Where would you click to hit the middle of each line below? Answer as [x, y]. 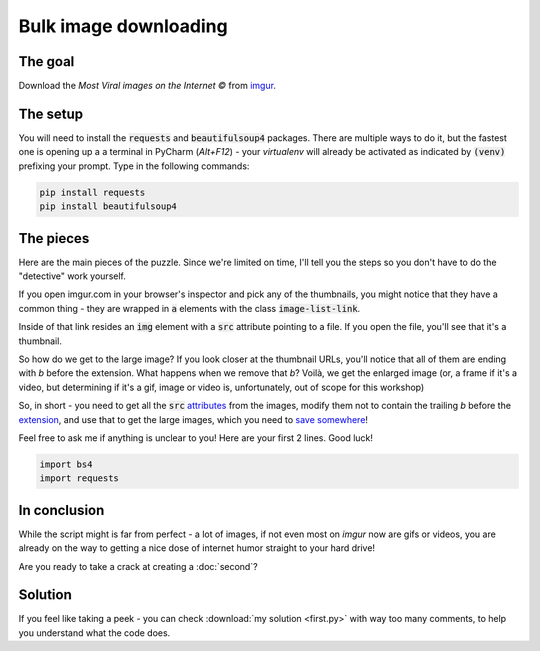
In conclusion [61, 510]
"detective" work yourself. [72, 276]
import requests [79, 478]
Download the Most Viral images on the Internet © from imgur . [147, 86]
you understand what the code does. [94, 632]
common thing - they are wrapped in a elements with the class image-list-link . [189, 308]
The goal [46, 61]
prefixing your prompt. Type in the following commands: [134, 166]
